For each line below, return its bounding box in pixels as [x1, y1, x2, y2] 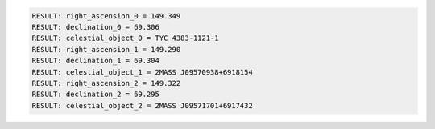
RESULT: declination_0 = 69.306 [31, 22, 160, 31]
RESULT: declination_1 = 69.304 [31, 56, 160, 66]
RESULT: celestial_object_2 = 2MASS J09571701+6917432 [31, 101, 253, 110]
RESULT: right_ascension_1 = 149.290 [31, 45, 181, 54]
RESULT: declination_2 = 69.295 [31, 90, 160, 99]
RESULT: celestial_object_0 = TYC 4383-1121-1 [31, 34, 219, 43]
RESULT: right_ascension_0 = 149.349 [31, 11, 181, 20]
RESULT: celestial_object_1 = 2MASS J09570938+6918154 [31, 67, 253, 76]
